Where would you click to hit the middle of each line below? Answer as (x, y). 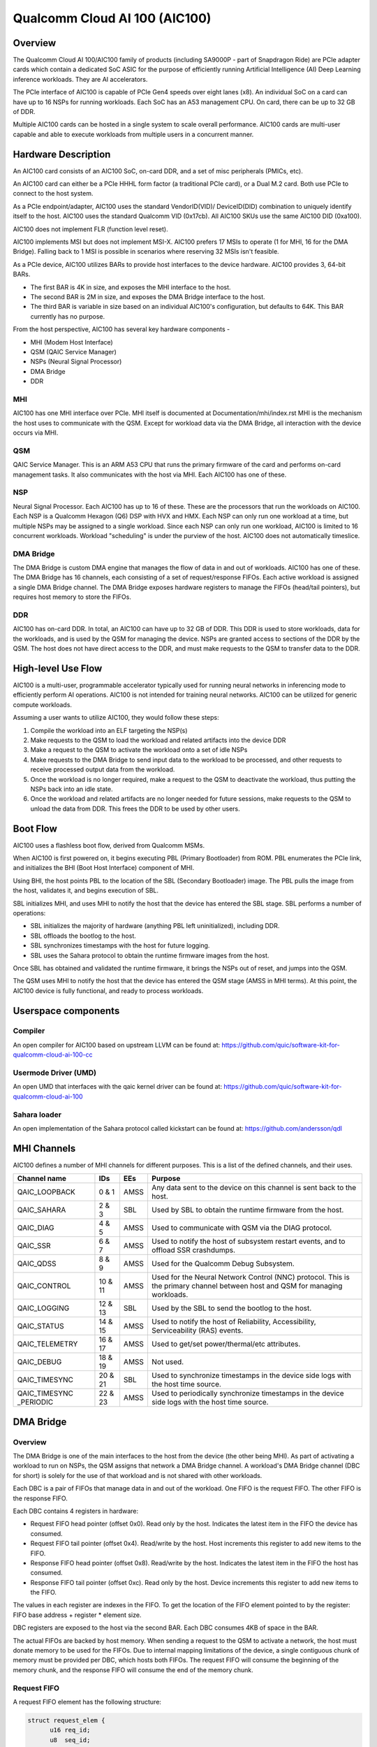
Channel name (42, 1179)
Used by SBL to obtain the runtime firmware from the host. (247, 1210)
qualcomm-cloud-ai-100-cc (53, 1054)
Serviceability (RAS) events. (197, 1331)
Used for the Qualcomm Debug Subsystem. (223, 1263)
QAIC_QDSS (37, 1263)
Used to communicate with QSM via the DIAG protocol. (242, 1228)
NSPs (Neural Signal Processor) (76, 362)
